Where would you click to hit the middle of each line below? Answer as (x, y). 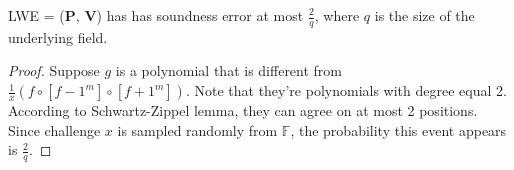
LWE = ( (36, 15)
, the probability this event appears (398, 129)
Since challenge (54, 129)
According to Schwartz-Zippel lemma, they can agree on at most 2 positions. (243, 110)
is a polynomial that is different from (229, 70)
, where (337, 15)
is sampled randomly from (197, 129)
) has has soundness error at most (200, 15)
